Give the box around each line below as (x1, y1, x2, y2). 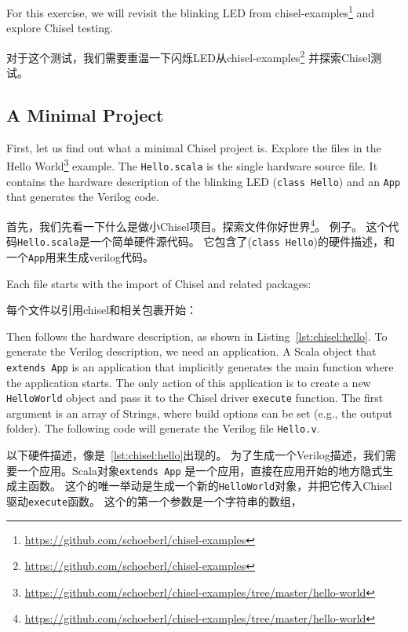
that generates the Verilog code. (6, 188, 159, 205)
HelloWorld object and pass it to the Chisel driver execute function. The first (6, 389, 384, 406)
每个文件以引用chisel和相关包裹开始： (6, 301, 198, 318)
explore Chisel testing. (6, 20, 113, 36)
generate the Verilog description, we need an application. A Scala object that (6, 343, 377, 360)
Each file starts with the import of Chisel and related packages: (6, 275, 311, 291)
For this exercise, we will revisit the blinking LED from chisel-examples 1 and (6, 2, 375, 20)
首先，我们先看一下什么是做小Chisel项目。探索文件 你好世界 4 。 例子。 (6, 216, 362, 234)
